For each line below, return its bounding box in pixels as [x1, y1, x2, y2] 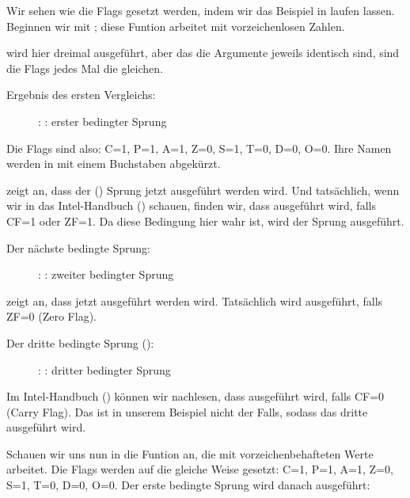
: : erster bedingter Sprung [38, 112, 167, 129]
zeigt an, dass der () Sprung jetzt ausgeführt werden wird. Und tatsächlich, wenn [6, 181, 400, 198]
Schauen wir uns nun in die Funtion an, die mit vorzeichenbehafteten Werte [6, 445, 374, 462]
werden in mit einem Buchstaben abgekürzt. [6, 155, 221, 172]
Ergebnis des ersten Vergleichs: [6, 86, 156, 103]
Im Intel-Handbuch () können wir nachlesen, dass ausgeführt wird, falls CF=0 [6, 388, 385, 405]
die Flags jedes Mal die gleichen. [6, 59, 163, 76]
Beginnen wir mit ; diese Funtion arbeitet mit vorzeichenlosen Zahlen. [6, 17, 345, 34]
